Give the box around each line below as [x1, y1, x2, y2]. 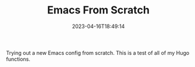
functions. [6, 55, 30, 62]
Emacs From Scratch [47, 3, 150, 17]
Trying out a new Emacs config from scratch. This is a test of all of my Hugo [6, 49, 190, 56]
